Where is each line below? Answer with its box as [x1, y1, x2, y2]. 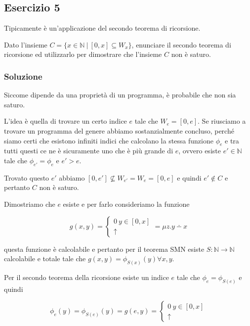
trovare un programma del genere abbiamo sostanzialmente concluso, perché [4, 125, 234, 136]
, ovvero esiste [178, 145, 221, 156]
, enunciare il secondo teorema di [131, 39, 231, 49]
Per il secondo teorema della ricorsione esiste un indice [4, 272, 169, 282]
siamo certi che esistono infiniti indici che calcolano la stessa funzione [4, 135, 213, 145]
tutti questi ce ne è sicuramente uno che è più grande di [4, 145, 173, 156]
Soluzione [4, 70, 42, 82]
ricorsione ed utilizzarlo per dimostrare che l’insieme [4, 49, 162, 59]
